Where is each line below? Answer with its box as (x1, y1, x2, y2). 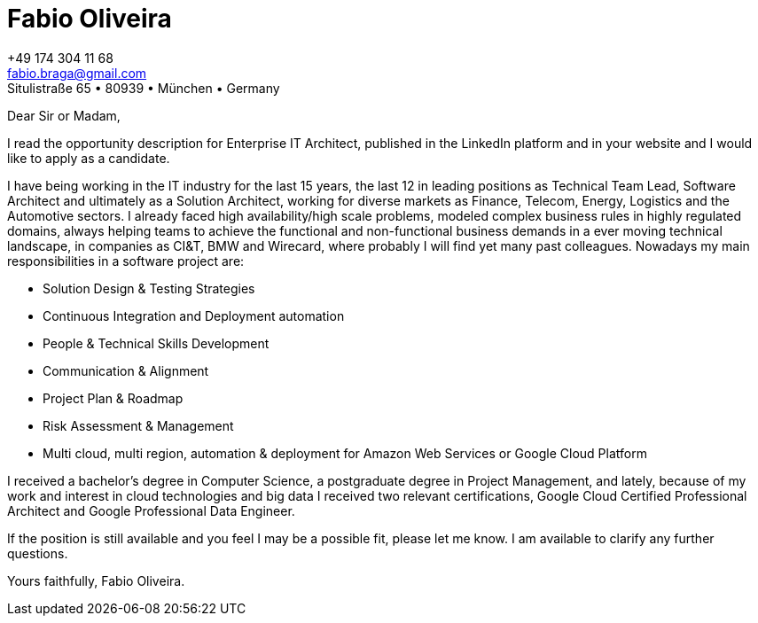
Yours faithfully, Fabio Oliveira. (7, 572, 185, 588)
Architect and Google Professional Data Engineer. (7, 502, 295, 518)
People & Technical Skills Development (43, 335, 270, 351)
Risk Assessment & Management (43, 417, 234, 433)
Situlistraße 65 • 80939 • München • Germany (7, 80, 280, 96)
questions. (7, 545, 68, 561)
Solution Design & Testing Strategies (43, 280, 255, 296)
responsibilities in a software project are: (7, 253, 245, 269)
